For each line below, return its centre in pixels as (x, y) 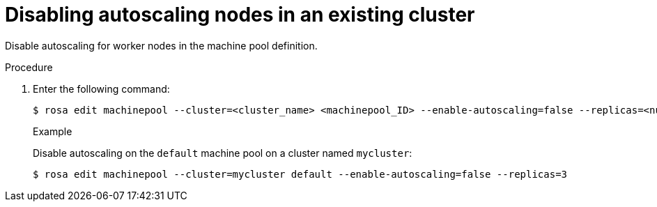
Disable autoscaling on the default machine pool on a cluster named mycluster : (223, 153)
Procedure (29, 67)
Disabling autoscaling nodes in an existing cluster (240, 15)
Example (53, 131)
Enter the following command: (101, 89)
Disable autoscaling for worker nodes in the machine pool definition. (161, 45)
